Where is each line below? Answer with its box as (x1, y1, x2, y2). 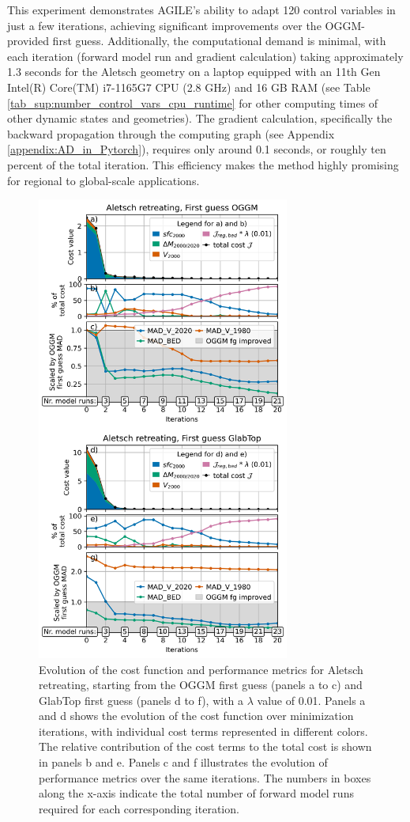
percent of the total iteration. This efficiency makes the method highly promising (7, 156, 399, 172)
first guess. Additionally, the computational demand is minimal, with (52, 32, 386, 49)
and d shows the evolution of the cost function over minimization (39, 707, 354, 724)
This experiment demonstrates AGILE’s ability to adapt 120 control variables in (7, 2, 396, 17)
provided (7, 32, 49, 49)
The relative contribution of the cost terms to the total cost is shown (39, 738, 372, 755)
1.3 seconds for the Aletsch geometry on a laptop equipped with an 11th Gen (7, 63, 381, 80)
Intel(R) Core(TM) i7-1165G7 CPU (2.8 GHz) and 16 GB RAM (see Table (7, 78, 371, 95)
